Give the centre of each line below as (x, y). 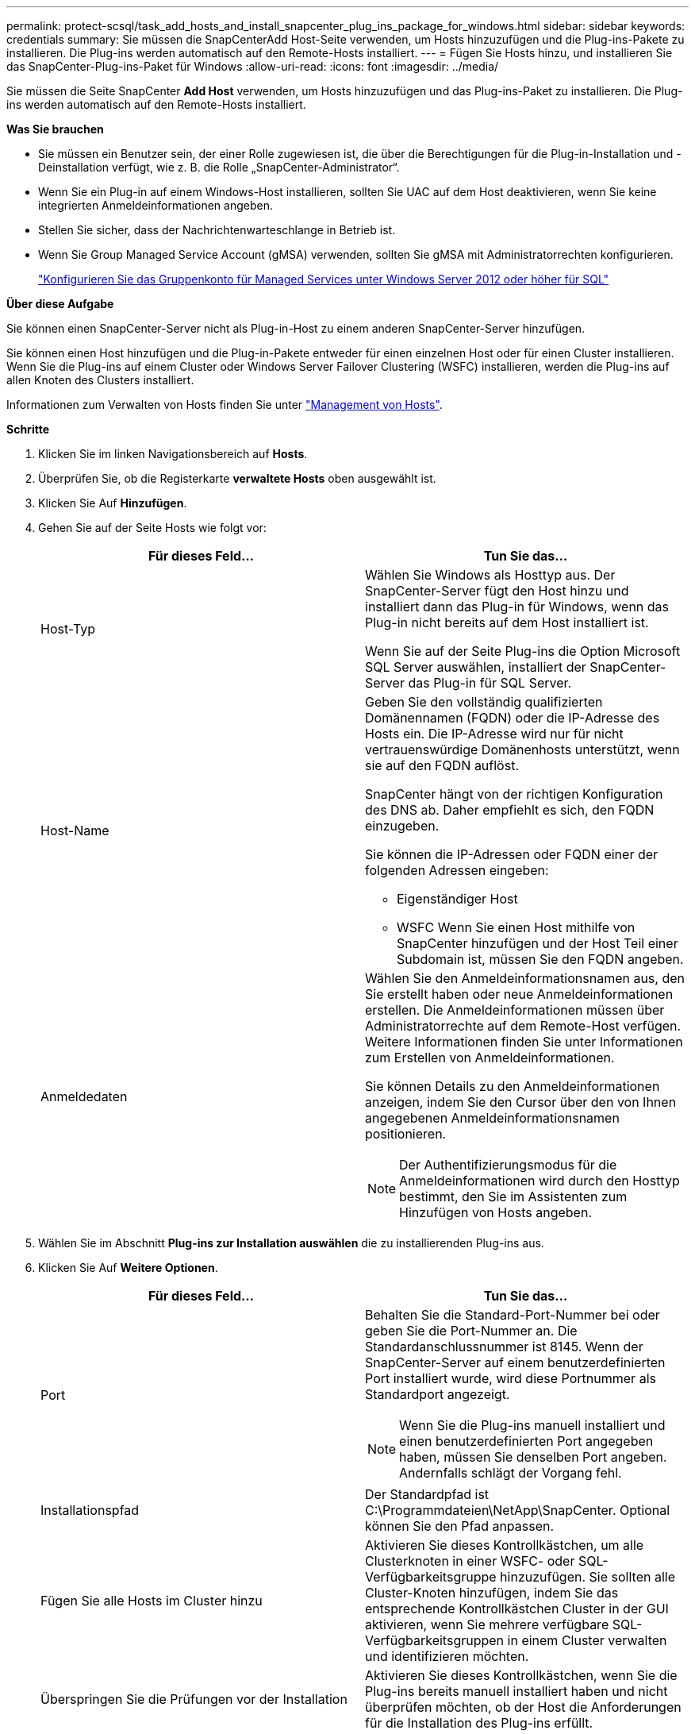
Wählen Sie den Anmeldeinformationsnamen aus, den (525, 978)
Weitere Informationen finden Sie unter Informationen (524, 1042)
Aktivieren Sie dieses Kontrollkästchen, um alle (505, 1545)
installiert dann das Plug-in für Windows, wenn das (517, 607)
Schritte (28, 429)
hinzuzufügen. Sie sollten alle (587, 1577)
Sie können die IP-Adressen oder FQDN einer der (512, 854)
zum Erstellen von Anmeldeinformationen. (490, 1058)
